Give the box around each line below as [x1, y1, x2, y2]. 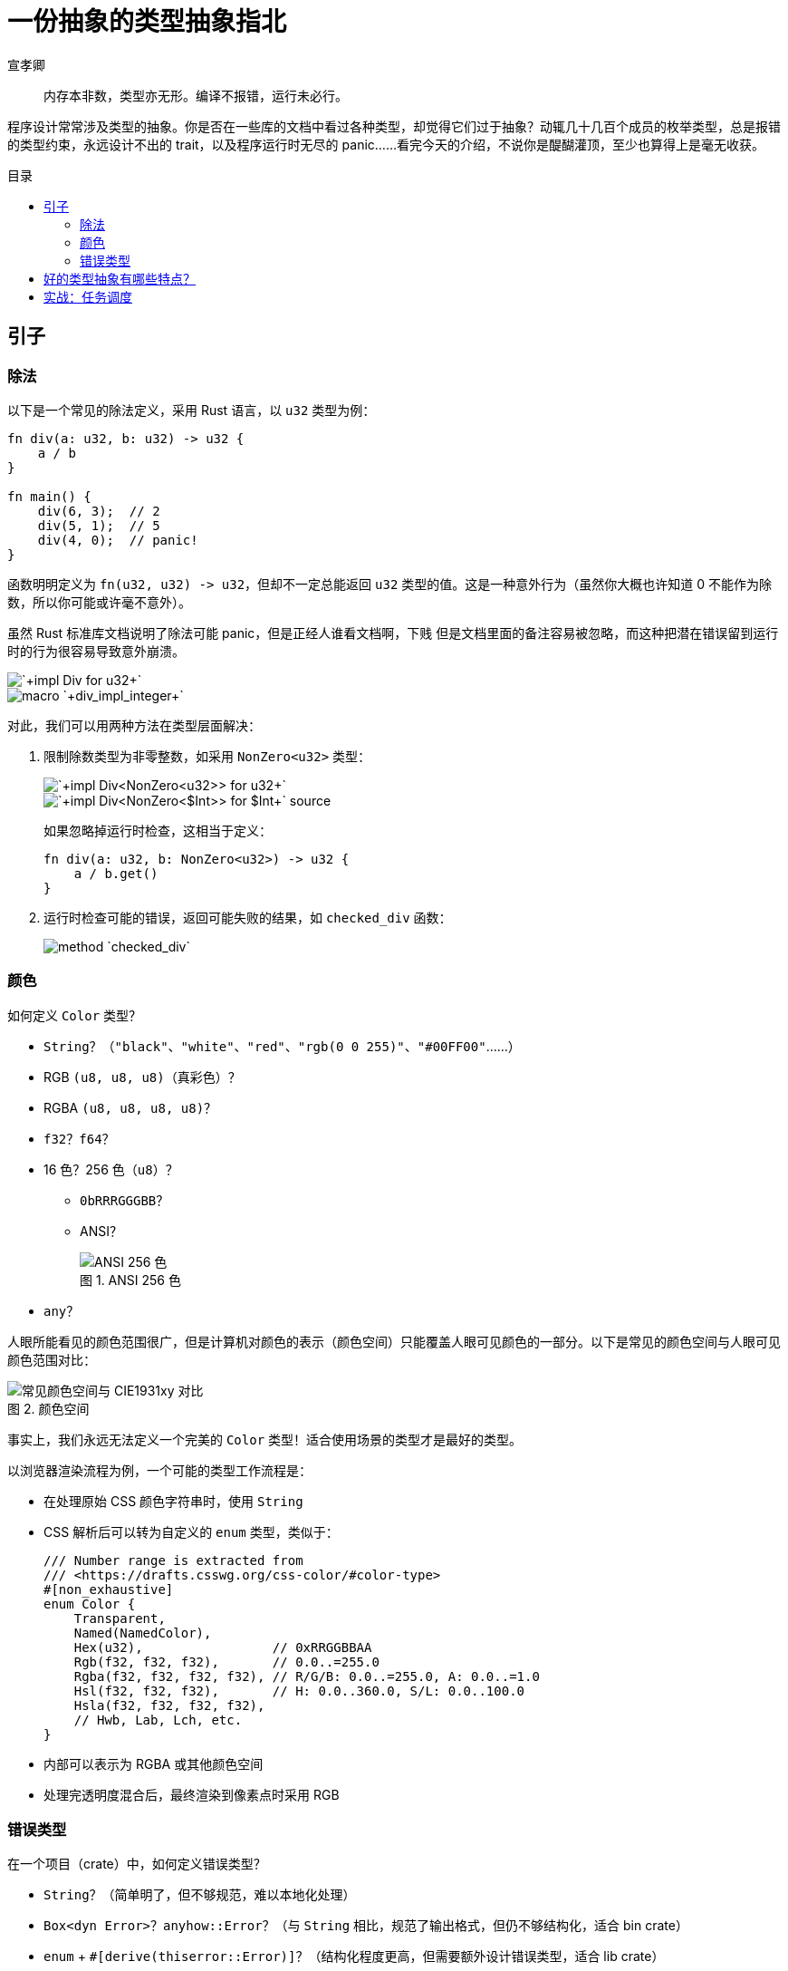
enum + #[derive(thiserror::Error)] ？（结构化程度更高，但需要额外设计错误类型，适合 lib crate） [43, 1948, 665, 1965]
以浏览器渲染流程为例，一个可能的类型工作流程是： [7, 1462, 312, 1478]
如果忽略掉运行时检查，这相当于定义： [43, 822, 272, 838]
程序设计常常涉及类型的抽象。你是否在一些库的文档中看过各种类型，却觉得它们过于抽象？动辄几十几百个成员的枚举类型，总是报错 [7, 118, 781, 134]
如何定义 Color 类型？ [7, 1007, 142, 1023]
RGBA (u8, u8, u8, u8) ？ [43, 1099, 217, 1116]
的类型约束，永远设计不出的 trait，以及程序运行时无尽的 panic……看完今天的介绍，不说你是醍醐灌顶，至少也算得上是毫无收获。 [7, 136, 764, 152]
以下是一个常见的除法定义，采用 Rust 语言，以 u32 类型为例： [7, 401, 376, 418]
